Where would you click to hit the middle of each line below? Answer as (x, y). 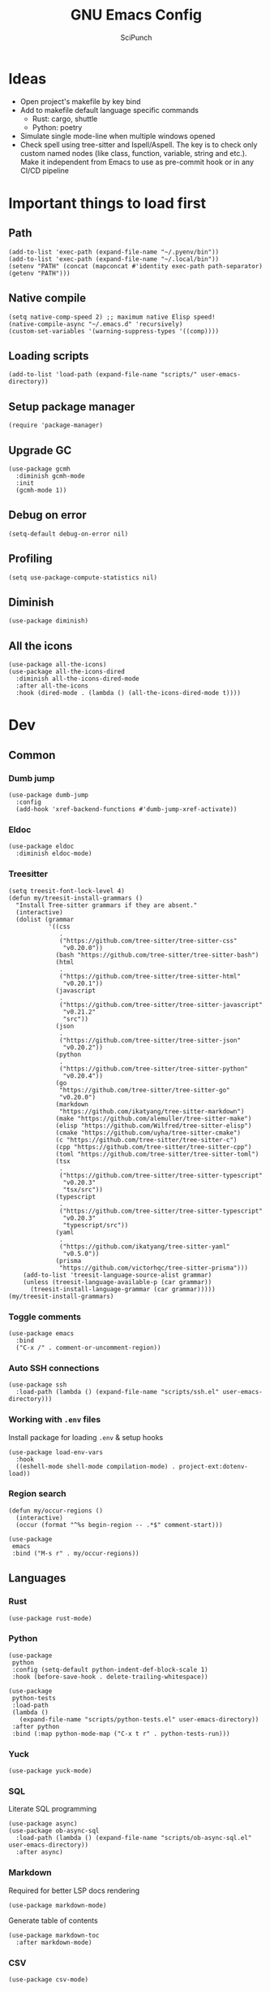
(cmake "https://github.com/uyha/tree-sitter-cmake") (148, 1133)
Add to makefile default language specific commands (109, 110)
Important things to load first (107, 203)
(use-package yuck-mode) (50, 1771)
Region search (37, 1494)
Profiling (30, 559)
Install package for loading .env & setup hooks (86, 1437)
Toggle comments (45, 1317)
